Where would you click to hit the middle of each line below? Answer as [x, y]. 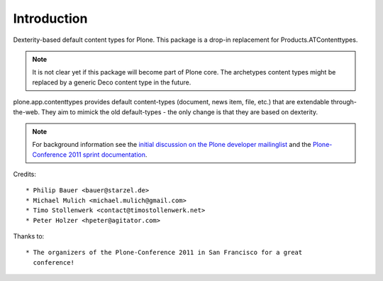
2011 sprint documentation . [108, 154]
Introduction [50, 18]
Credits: [25, 175]
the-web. [27, 112]
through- [344, 102]
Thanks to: [29, 236]
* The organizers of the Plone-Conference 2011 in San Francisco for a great [164, 253]
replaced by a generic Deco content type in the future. [112, 82]
